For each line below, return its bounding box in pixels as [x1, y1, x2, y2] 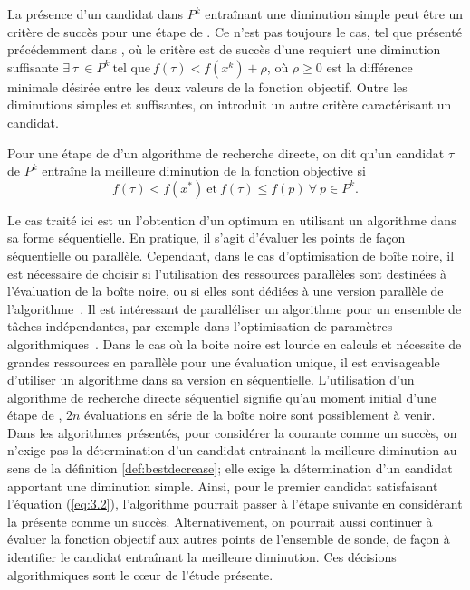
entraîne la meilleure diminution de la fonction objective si [42, 161, 366, 180]
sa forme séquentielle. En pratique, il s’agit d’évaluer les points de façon [7, 228, 406, 247]
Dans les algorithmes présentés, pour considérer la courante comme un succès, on [7, 423, 457, 442]
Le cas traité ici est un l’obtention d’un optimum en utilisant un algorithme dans [7, 210, 456, 229]
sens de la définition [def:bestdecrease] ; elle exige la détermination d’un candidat [7, 459, 453, 478]
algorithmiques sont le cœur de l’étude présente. [7, 565, 273, 584]
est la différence [326, 57, 413, 76]
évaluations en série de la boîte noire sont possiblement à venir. [84, 405, 436, 424]
